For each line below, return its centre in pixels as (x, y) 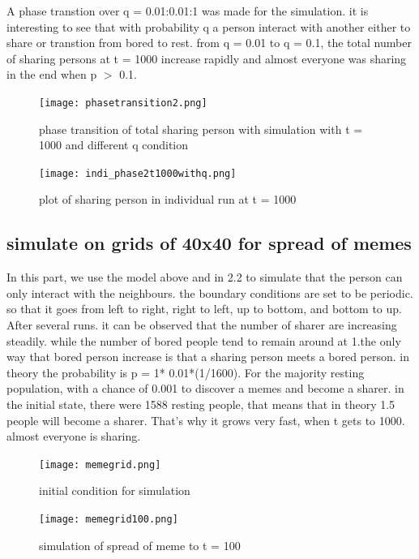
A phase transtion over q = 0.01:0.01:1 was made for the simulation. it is (188, 11)
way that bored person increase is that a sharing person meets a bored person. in (208, 357)
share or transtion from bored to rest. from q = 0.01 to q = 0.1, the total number (209, 43)
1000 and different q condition (114, 145)
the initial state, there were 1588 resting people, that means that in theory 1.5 (201, 404)
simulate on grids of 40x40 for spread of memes (209, 243)
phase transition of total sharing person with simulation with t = (201, 129)
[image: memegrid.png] (100, 464)
